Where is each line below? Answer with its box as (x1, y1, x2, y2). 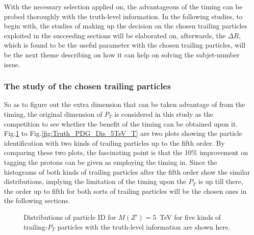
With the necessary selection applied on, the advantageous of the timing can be (4, 1, 243, 11)
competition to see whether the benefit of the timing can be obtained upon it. (4, 118, 238, 129)
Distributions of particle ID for (24, 211, 116, 222)
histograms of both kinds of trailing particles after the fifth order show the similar (4, 166, 251, 177)
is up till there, (198, 176, 243, 186)
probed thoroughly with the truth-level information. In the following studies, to (4, 11, 243, 21)
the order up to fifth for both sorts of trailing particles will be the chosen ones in (4, 185, 247, 196)
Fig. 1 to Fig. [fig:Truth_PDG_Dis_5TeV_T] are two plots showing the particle (4, 128, 242, 138)
